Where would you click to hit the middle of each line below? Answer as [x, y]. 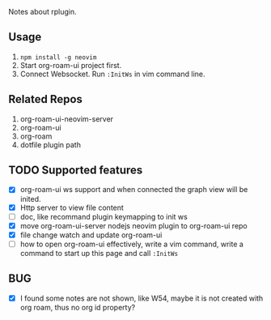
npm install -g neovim [58, 57]
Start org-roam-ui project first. [71, 65]
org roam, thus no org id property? [78, 307]
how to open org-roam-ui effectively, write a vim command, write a [132, 244]
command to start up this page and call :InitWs [99, 253]
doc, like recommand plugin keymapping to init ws [104, 216]
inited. [31, 198]
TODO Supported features [76, 171]
